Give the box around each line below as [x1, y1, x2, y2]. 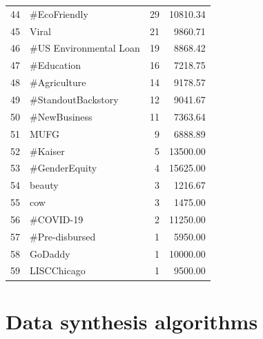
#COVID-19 [30, 212, 84, 226]
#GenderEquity [30, 161, 97, 175]
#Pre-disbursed [30, 229, 96, 243]
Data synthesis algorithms [6, 307, 258, 335]
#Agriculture [30, 75, 86, 90]
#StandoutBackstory [30, 92, 119, 106]
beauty [30, 178, 59, 192]
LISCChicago [30, 263, 86, 278]
